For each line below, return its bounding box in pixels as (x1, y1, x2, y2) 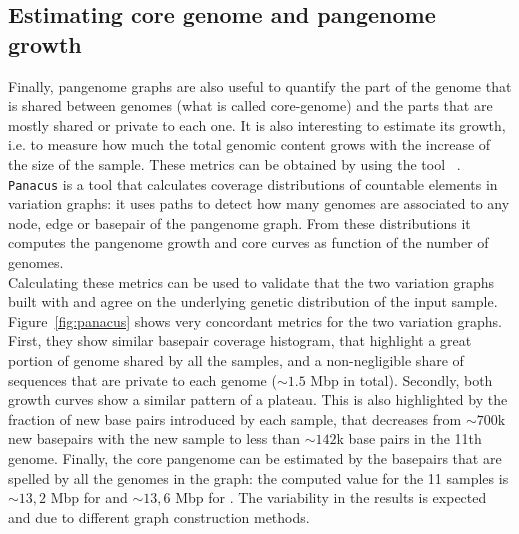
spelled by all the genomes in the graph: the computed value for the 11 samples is (8, 467, 509, 488)
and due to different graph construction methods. (8, 506, 310, 527)
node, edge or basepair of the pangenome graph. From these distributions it (8, 212, 471, 233)
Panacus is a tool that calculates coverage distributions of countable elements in (8, 173, 498, 194)
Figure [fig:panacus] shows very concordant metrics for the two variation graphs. (8, 310, 502, 331)
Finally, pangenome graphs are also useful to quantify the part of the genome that (8, 75, 512, 96)
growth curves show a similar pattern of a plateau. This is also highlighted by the (8, 389, 508, 410)
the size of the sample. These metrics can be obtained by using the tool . (8, 153, 461, 174)
